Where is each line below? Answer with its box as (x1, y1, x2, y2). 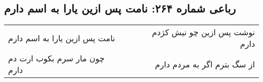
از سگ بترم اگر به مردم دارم (155, 58, 255, 70)
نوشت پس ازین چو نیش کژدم (152, 26, 255, 38)
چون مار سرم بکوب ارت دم (8, 52, 105, 64)
